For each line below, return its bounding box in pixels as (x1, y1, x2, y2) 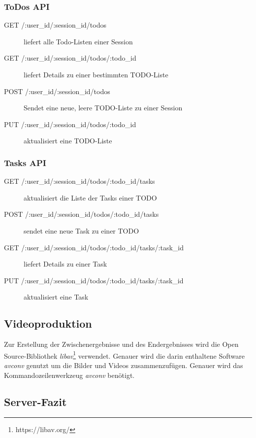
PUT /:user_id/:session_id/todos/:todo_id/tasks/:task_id (4, 275, 184, 285)
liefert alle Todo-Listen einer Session (24, 36, 133, 46)
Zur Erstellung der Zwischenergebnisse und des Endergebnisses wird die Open (4, 339, 239, 349)
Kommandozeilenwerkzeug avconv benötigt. (4, 370, 135, 380)
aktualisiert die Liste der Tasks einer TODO (24, 192, 157, 202)
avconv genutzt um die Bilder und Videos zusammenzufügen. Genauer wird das (4, 360, 243, 370)
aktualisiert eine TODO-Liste (24, 135, 112, 146)
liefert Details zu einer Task (24, 259, 107, 269)
